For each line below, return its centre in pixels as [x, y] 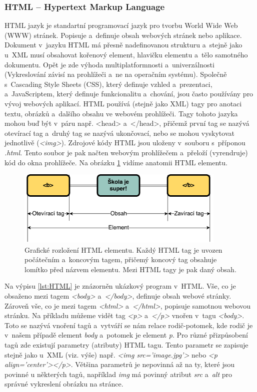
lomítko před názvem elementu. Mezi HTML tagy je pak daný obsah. [130, 269]
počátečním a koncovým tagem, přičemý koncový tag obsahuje [121, 259]
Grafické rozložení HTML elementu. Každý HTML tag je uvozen [123, 249]
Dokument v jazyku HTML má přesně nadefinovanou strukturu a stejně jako [123, 45]
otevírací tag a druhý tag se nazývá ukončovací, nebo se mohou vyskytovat [119, 133]
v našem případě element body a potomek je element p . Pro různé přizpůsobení [126, 335]
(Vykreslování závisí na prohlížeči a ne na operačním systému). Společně [116, 74]
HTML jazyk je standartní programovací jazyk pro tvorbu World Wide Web [121, 25]
